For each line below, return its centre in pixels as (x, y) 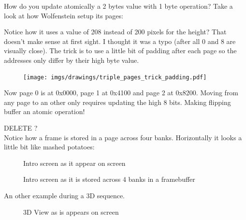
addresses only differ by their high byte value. (72, 60)
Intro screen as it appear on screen (74, 163)
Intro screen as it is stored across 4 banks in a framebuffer (109, 179)
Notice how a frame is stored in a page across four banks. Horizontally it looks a (123, 137)
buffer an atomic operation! (44, 111)
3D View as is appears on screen (71, 212)
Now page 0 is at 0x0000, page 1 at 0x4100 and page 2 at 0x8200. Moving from (121, 93)
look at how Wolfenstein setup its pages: (64, 15)
